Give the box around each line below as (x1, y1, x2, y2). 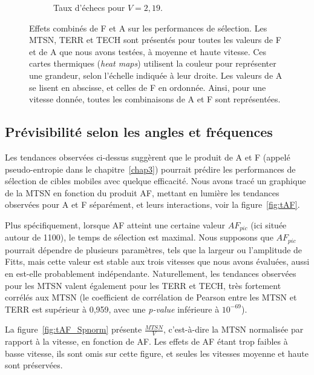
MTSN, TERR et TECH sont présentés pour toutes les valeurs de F (29, 33, 281, 46)
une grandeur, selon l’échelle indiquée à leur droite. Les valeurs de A (29, 68, 283, 81)
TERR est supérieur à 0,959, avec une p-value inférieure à (5, 302, 220, 315)
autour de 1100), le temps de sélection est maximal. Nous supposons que (5, 231, 273, 244)
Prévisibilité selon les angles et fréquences (5, 122, 273, 141)
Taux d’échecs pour (53, 1, 125, 13)
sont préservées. (5, 359, 63, 371)
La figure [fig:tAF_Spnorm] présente (5, 323, 142, 336)
